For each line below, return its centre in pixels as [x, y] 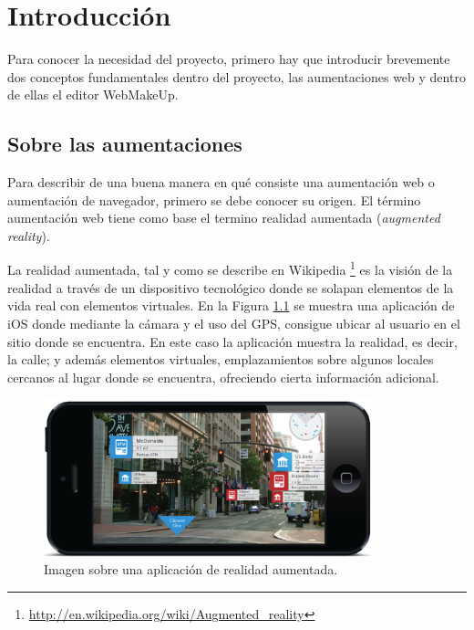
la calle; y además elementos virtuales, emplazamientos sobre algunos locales [221, 359]
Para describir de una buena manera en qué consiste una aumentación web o [221, 182]
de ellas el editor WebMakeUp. [93, 94]
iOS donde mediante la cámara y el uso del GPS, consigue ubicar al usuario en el [234, 323]
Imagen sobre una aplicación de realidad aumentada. [191, 569]
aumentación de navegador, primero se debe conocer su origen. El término [214, 199]
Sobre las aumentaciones [125, 144]
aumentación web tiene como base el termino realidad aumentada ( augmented [224, 218]
